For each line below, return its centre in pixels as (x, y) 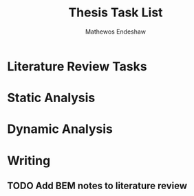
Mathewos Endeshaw (116, 32)
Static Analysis (51, 98)
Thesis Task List (116, 13)
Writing (29, 161)
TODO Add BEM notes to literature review (97, 185)
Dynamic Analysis (60, 129)
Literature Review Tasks (77, 66)
